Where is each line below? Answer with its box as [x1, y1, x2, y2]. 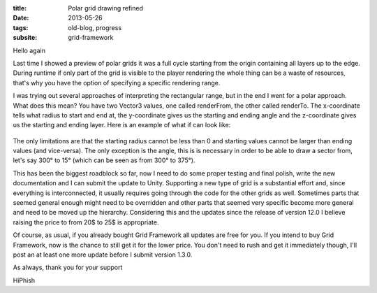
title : [13, 4, 27, 12]
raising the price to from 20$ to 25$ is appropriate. [13, 217, 159, 227]
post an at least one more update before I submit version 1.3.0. [13, 250, 193, 259]
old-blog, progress [68, 23, 122, 31]
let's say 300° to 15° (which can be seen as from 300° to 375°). [13, 156, 195, 164]
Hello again [13, 46, 45, 55]
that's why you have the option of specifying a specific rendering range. [13, 78, 221, 87]
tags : [13, 23, 29, 31]
